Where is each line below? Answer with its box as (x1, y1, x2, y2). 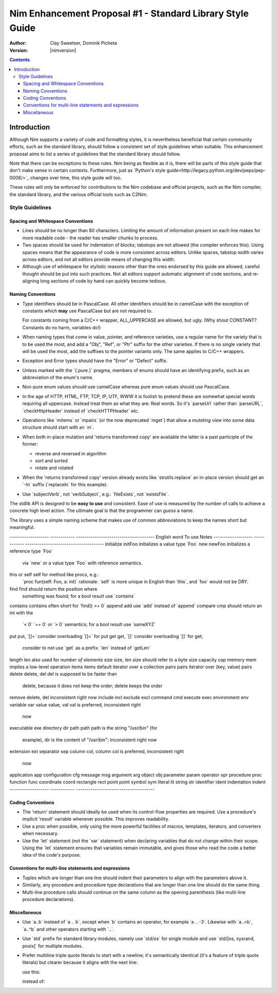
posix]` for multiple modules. (22, 943, 83, 949)
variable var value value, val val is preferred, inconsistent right (9, 701, 141, 707)
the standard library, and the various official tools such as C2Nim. (9, 191, 148, 198)
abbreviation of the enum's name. (22, 375, 94, 381)
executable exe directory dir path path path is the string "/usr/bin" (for (9, 725, 157, 731)
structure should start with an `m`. (22, 424, 94, 431)
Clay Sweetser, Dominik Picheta (50, 40, 117, 46)
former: (22, 441, 38, 447)
